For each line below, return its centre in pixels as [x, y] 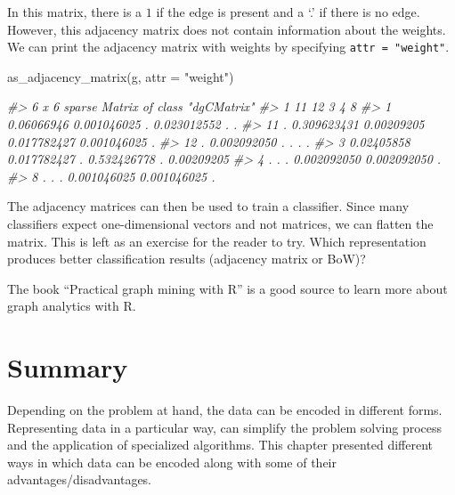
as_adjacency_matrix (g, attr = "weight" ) [121, 76]
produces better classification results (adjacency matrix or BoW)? [187, 259]
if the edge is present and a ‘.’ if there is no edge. [288, 12]
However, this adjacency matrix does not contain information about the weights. [227, 29]
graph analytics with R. [72, 306]
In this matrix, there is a [75, 12]
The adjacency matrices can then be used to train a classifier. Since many [208, 206]
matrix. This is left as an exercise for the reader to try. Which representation [217, 241]
